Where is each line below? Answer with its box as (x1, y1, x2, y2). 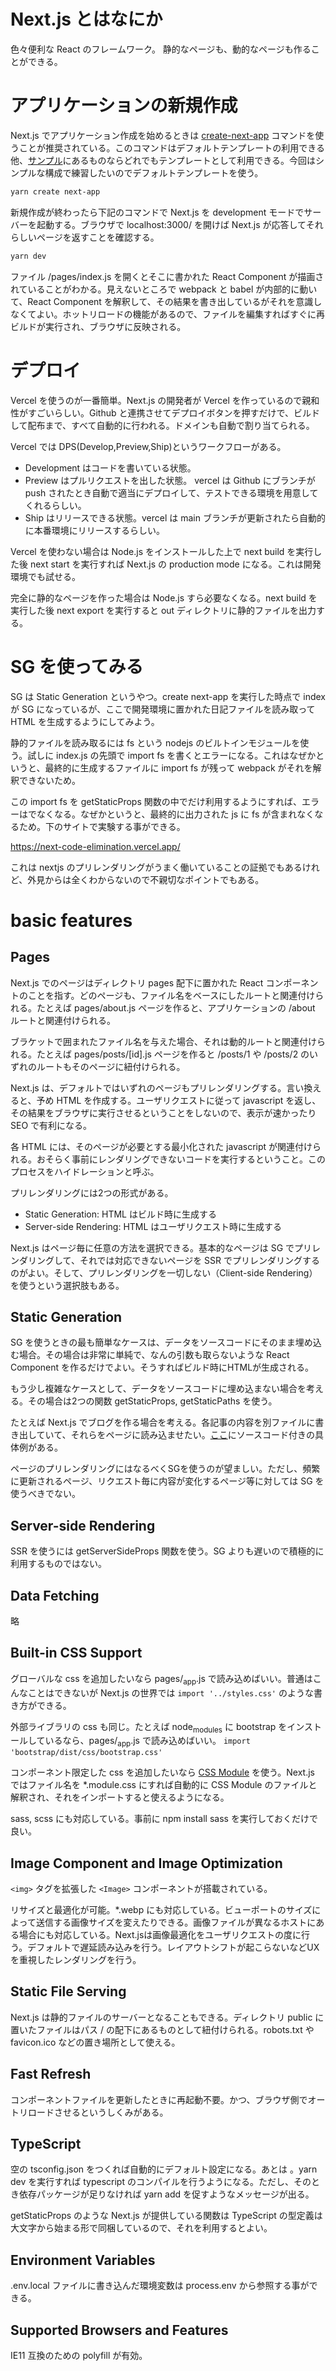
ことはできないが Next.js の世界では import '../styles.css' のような (27, 1686, 314, 1699)
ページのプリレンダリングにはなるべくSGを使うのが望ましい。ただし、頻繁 (10, 1463, 321, 1475)
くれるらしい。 (24, 499, 87, 511)
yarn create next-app (10, 186, 101, 197)
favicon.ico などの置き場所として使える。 (10, 2036, 181, 2048)
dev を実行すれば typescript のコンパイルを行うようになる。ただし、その (10, 2176, 312, 2188)
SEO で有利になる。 (10, 1119, 93, 1131)
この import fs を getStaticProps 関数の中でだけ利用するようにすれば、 (10, 795, 302, 807)
